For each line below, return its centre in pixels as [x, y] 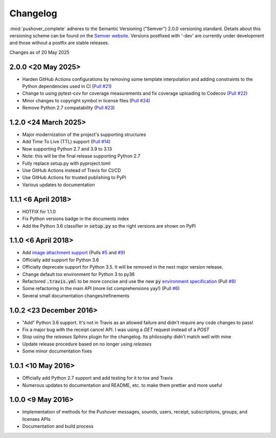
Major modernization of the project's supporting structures [84, 135]
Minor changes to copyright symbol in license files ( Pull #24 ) [86, 100]
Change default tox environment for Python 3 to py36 [78, 274]
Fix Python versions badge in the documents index [76, 219]
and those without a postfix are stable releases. [59, 43]
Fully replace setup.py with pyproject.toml [66, 163]
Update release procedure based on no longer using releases [87, 344]
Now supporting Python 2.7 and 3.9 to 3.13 [67, 149]
